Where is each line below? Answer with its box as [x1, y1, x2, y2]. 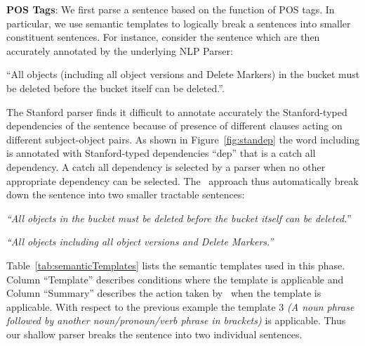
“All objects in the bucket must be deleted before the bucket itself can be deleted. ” [6, 210, 352, 225]
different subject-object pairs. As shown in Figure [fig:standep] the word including [6, 132, 360, 146]
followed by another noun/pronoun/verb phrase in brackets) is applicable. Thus [6, 313, 346, 328]
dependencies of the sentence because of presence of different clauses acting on [6, 118, 343, 133]
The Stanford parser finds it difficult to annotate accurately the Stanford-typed [6, 104, 347, 119]
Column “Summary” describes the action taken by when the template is [6, 286, 321, 300]
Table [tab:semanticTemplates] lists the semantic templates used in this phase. [6, 257, 345, 272]
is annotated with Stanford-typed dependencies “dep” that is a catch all [6, 146, 316, 160]
